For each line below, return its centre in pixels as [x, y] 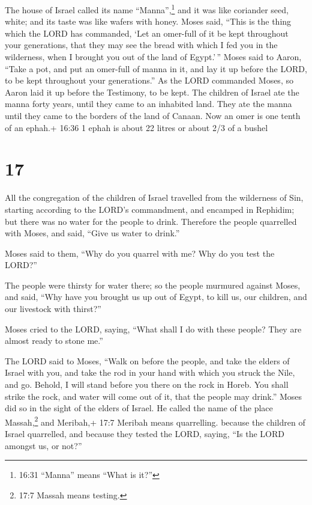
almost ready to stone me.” [54, 341]
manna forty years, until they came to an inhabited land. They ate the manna [148, 104]
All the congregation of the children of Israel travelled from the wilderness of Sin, [154, 197]
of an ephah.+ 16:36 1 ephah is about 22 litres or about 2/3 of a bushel [136, 127]
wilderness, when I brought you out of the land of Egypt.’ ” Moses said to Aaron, [153, 57]
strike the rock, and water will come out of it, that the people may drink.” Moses [154, 396]
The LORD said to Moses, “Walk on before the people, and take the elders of [147, 360]
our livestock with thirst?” [53, 309]
